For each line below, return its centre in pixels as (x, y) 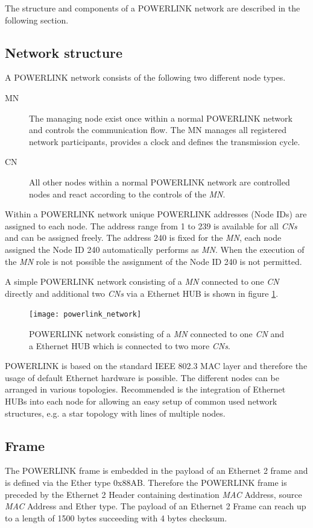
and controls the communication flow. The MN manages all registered (158, 130)
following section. (37, 20)
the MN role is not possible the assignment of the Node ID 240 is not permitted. (153, 261)
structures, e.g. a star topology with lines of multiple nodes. (115, 413)
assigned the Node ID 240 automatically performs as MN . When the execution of (155, 249)
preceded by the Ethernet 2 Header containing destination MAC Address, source (153, 494)
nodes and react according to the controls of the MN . (127, 194)
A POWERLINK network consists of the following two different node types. (145, 77)
